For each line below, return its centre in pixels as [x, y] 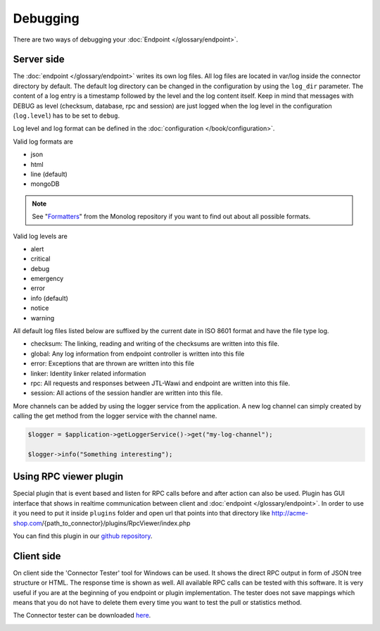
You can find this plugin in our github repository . [83, 536]
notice [40, 308]
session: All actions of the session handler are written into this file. [127, 393]
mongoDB [45, 184]
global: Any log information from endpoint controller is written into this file [138, 354]
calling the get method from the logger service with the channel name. [115, 416]
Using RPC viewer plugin [68, 476]
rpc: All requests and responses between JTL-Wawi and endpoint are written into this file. [160, 383]
